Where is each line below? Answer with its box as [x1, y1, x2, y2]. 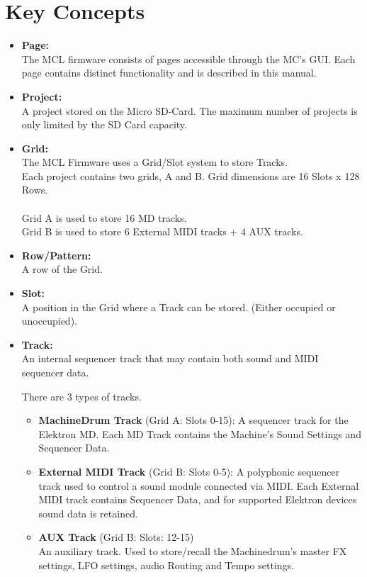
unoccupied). [21, 313, 77, 328]
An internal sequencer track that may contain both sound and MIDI [21, 351, 319, 366]
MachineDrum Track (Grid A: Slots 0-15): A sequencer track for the [38, 413, 349, 427]
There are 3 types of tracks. [21, 388, 142, 403]
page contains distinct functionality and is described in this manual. [21, 65, 317, 80]
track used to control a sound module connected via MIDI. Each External [38, 478, 359, 493]
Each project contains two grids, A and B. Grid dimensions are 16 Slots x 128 [21, 168, 360, 183]
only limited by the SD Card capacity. [21, 117, 187, 132]
